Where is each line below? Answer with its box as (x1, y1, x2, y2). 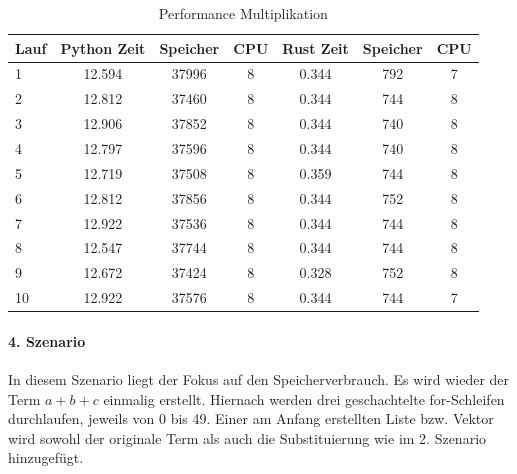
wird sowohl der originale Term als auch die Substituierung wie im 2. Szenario (8, 427, 487, 448)
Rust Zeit (282, 37, 349, 58)
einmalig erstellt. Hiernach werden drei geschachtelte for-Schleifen (103, 388, 505, 409)
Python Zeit (60, 37, 146, 58)
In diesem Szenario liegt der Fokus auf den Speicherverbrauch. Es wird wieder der (8, 368, 510, 389)
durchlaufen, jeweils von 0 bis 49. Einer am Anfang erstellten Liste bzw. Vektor (8, 408, 494, 429)
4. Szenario (8, 330, 86, 351)
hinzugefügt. (8, 447, 84, 468)
